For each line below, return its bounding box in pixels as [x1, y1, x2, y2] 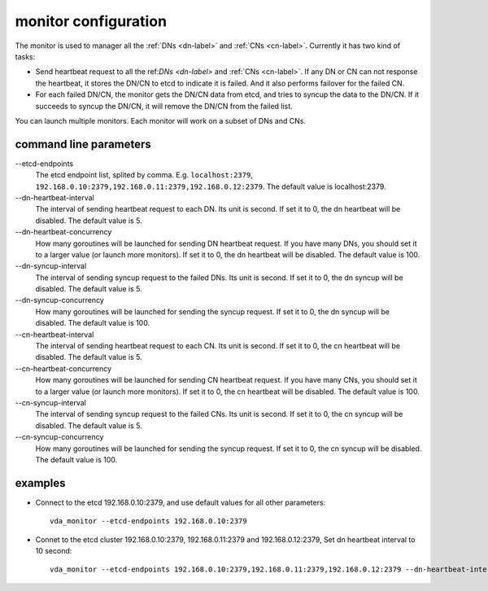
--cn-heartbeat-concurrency [15, 363, 112, 374]
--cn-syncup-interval [15, 398, 87, 407]
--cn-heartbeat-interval [15, 330, 94, 339]
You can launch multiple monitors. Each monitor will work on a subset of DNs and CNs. [15, 116, 307, 125]
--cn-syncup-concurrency [15, 432, 104, 442]
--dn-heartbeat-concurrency [15, 227, 112, 237]
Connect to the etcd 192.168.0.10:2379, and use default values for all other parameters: [35, 497, 326, 507]
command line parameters [15, 137, 152, 151]
